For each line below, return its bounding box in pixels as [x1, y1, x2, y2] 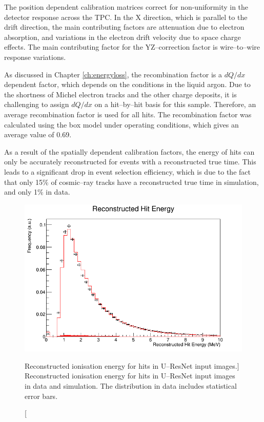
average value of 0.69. [4, 129, 72, 140]
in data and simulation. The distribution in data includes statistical [25, 381, 237, 391]
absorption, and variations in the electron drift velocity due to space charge [4, 31, 241, 42]
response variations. [4, 51, 66, 62]
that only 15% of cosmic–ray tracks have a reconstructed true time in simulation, [4, 176, 259, 187]
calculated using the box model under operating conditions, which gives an [4, 119, 239, 130]
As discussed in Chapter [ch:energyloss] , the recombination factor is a [4, 69, 222, 79]
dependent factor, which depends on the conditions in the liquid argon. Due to [4, 79, 251, 90]
